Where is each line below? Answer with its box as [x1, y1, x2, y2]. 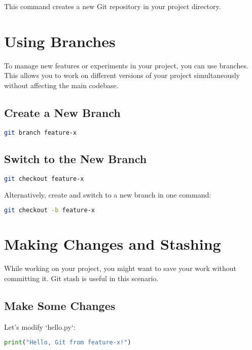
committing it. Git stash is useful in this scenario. [4, 273, 159, 283]
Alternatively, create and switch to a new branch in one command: [4, 189, 211, 200]
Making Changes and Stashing [4, 234, 221, 254]
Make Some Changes [4, 297, 116, 313]
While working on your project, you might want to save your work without [4, 263, 237, 274]
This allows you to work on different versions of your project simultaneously [4, 70, 240, 81]
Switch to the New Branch [4, 150, 147, 166]
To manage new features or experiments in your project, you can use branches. [4, 60, 248, 70]
